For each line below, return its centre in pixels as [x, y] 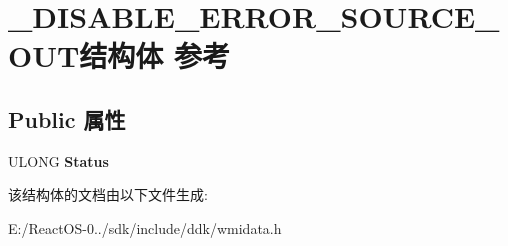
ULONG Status [58, 160]
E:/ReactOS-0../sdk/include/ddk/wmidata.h [145, 227]
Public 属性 [67, 118]
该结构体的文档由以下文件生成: [108, 194]
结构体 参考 [155, 55]
